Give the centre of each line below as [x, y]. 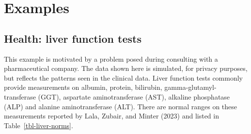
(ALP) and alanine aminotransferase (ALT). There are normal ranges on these [121, 106]
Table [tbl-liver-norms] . [39, 125]
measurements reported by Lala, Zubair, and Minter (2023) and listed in [111, 116]
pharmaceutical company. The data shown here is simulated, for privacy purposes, [126, 68]
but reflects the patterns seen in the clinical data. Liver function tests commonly [124, 77]
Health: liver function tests [73, 38]
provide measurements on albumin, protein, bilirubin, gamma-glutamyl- [110, 87]
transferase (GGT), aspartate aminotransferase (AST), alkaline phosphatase [117, 96]
